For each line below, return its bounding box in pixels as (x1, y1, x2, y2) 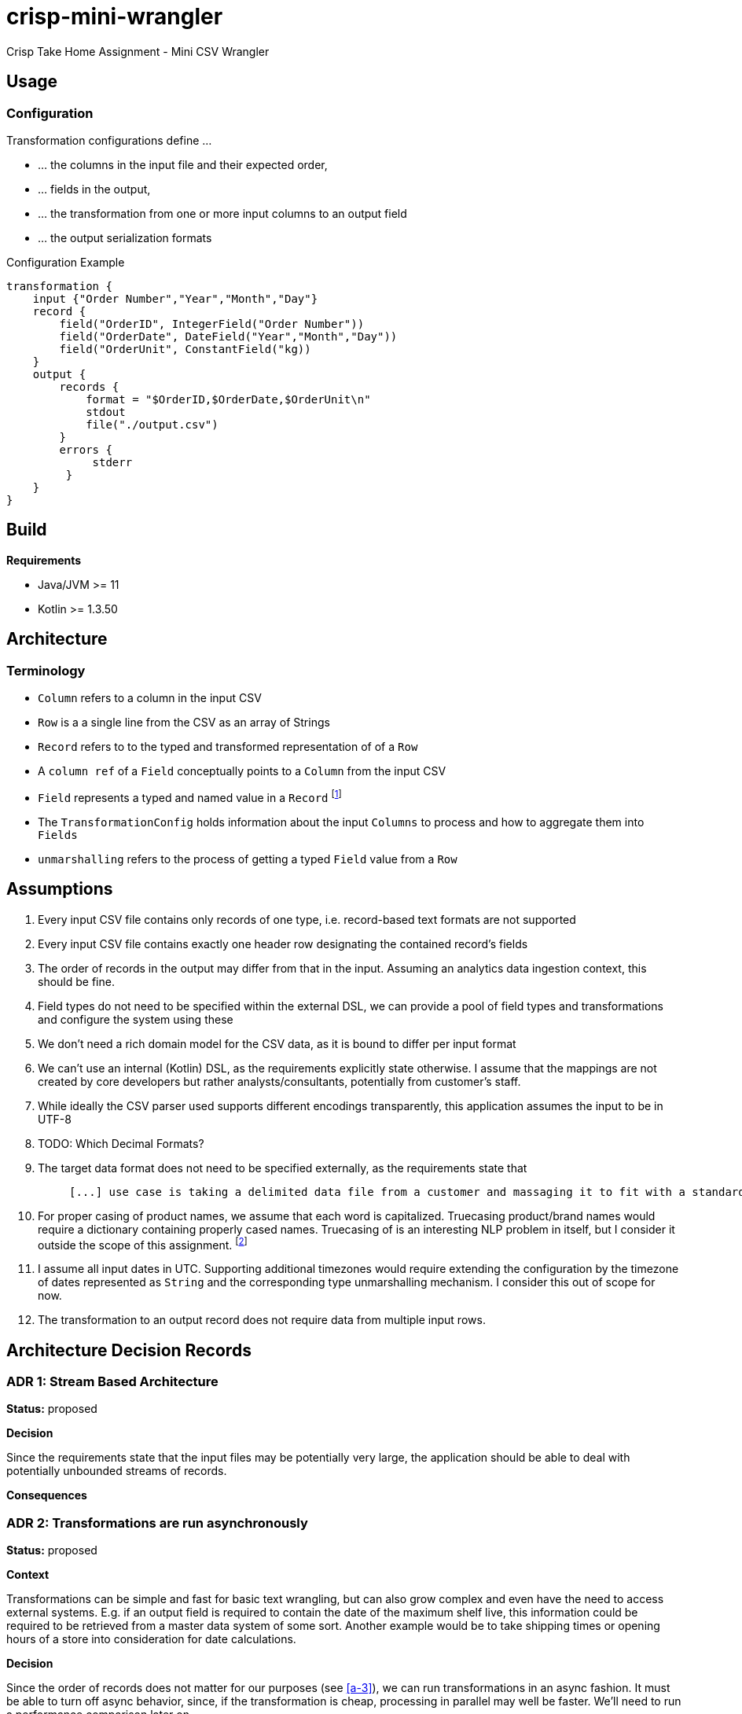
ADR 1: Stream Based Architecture (6, 1374, 219, 1390)
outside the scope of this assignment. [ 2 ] (38, 1235, 248, 1252)
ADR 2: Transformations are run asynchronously (6, 1514, 308, 1531)
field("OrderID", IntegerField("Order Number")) (59, 317, 365, 330)
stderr (92, 455, 133, 469)
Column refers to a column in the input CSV (38, 691, 262, 705)
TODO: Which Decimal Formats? (38, 1136, 204, 1150)
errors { (59, 443, 112, 456)
